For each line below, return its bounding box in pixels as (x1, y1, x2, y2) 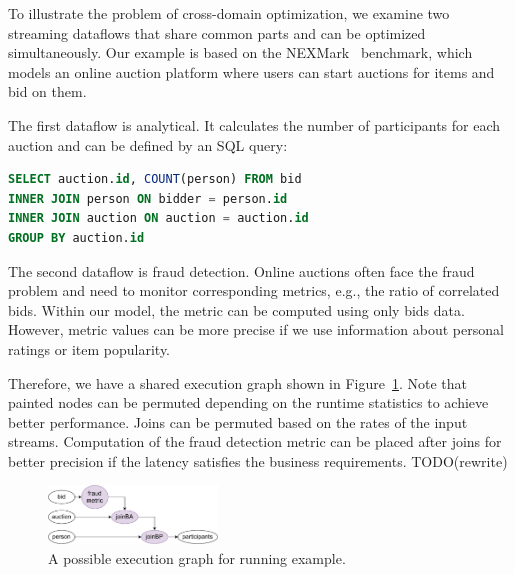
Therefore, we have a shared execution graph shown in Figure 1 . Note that (8, 372, 468, 393)
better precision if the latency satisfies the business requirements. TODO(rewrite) (8, 450, 508, 471)
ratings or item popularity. (8, 338, 171, 359)
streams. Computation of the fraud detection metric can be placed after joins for (8, 431, 502, 452)
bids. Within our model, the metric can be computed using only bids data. (8, 299, 465, 320)
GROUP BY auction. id (8, 230, 145, 245)
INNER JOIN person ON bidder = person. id (8, 191, 288, 206)
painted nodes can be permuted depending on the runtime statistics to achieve (8, 392, 489, 413)
